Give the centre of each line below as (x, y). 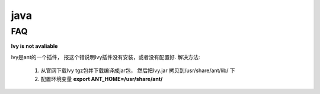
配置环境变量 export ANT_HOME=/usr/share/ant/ (102, 79)
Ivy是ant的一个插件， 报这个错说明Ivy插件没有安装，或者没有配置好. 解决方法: (105, 57)
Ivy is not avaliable (34, 46)
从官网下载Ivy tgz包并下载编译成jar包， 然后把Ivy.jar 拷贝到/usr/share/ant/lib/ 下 (138, 70)
